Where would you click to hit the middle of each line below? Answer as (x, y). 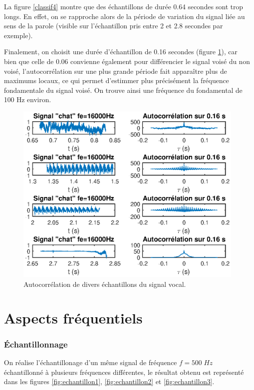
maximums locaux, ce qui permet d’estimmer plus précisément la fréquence (116, 80)
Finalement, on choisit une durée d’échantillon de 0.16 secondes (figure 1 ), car (121, 52)
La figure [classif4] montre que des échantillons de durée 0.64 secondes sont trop (124, 6)
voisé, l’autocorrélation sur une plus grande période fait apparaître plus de (115, 71)
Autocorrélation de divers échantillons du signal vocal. (105, 284)
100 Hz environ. (28, 99)
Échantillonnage (36, 344)
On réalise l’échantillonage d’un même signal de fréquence (91, 362)
